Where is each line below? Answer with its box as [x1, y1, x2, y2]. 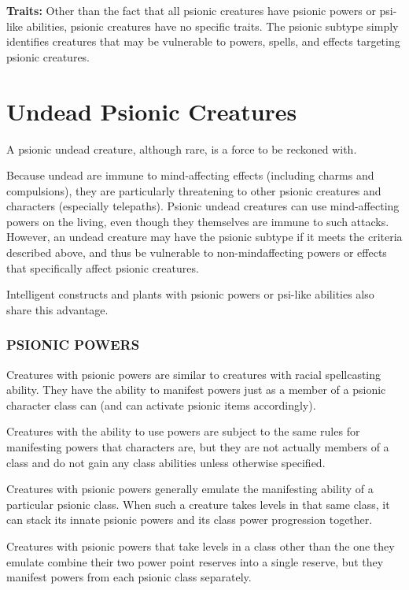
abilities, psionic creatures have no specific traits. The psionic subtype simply [26, 17, 399, 34]
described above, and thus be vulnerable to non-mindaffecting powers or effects [6, 244, 387, 261]
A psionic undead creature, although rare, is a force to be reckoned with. [6, 140, 357, 157]
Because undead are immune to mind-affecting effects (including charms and [6, 167, 374, 184]
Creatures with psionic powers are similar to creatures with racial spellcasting [6, 366, 381, 382]
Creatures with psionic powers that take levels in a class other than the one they [6, 538, 395, 554]
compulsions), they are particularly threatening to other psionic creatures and [6, 182, 381, 199]
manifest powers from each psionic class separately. [6, 569, 252, 585]
